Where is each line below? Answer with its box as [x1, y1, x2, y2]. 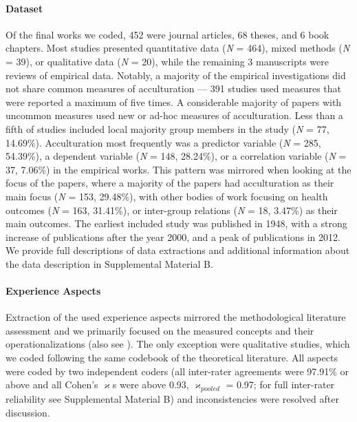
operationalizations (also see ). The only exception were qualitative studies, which [6, 337, 350, 351]
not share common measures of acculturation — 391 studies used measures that [6, 81, 341, 96]
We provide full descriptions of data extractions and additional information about [6, 243, 350, 257]
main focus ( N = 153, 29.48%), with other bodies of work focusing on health [6, 189, 328, 203]
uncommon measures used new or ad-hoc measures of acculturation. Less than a [6, 108, 343, 123]
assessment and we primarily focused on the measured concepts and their [6, 323, 314, 337]
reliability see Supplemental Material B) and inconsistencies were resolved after [6, 392, 339, 406]
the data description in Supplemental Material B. [6, 256, 213, 271]
